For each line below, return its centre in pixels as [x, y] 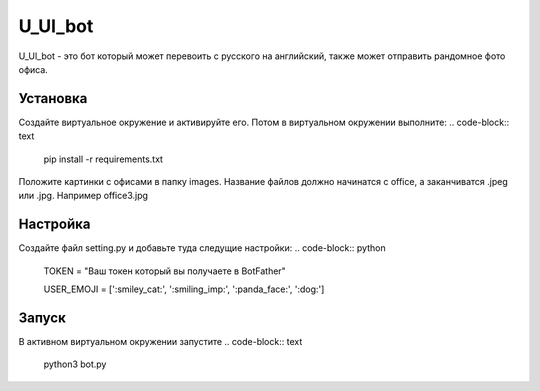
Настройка [54, 224]
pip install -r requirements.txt [103, 159]
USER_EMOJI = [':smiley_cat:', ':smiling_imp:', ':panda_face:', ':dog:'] [184, 289]
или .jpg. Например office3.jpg [83, 196]
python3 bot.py [75, 364]
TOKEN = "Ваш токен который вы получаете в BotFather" [165, 271]
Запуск [42, 317]
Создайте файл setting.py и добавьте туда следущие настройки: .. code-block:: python [202, 248]
